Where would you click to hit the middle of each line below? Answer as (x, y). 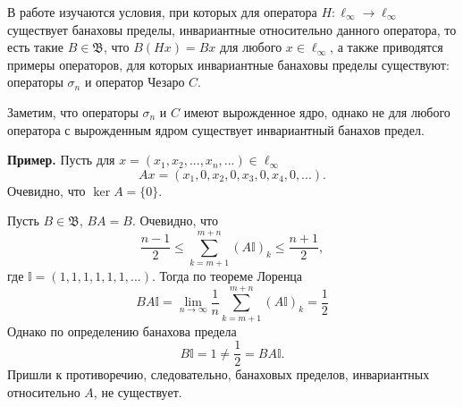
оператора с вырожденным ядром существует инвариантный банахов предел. (216, 129)
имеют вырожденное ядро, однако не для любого (317, 111)
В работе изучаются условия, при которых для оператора (162, 12)
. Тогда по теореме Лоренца (227, 276)
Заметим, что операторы (73, 111)
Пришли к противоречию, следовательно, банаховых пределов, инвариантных (219, 374)
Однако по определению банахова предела (122, 331)
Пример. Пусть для (61, 160)
